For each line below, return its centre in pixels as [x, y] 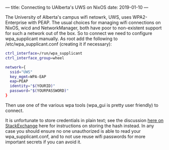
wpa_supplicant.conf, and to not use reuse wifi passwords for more [75, 136]
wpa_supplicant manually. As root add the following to [61, 39]
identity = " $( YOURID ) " [33, 86]
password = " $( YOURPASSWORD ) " [39, 91]
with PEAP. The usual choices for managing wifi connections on [94, 23]
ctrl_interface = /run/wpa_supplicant [44, 53]
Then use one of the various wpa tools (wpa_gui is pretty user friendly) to [82, 105]
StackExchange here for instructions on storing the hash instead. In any [80, 126]
